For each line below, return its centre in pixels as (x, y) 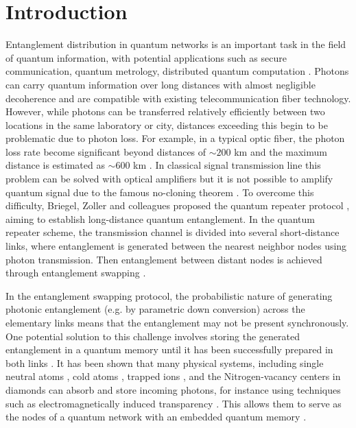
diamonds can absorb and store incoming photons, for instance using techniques (173, 389)
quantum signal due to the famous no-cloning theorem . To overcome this (160, 192)
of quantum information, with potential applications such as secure (146, 57)
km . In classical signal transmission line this (227, 165)
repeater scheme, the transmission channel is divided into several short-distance (173, 232)
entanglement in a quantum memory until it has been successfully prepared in (169, 349)
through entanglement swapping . (76, 273)
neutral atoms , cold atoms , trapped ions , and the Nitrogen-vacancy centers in (173, 376)
